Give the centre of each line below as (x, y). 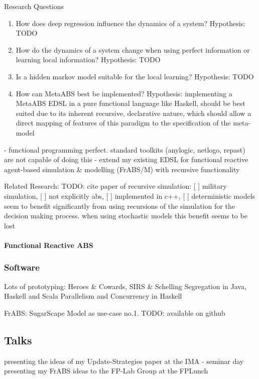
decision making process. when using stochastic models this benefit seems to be (126, 216)
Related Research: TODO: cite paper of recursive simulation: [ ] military (115, 186)
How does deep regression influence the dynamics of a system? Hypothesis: (131, 23)
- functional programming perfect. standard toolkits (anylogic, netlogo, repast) (125, 149)
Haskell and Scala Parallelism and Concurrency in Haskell (93, 296)
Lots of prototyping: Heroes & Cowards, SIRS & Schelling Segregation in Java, (125, 286)
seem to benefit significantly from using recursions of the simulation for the (119, 206)
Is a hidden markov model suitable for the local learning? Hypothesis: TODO (135, 76)
